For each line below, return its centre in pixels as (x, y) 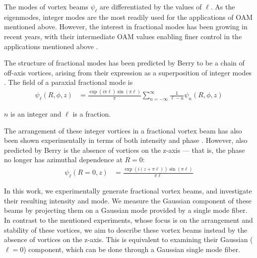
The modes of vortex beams (46, 6)
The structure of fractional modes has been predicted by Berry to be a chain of (124, 63)
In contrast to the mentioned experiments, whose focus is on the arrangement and (128, 220)
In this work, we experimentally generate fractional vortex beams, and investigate (128, 191)
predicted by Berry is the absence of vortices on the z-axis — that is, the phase (125, 150)
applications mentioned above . (51, 46)
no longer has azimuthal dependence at (63, 160)
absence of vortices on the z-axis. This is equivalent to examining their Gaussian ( (128, 239)
